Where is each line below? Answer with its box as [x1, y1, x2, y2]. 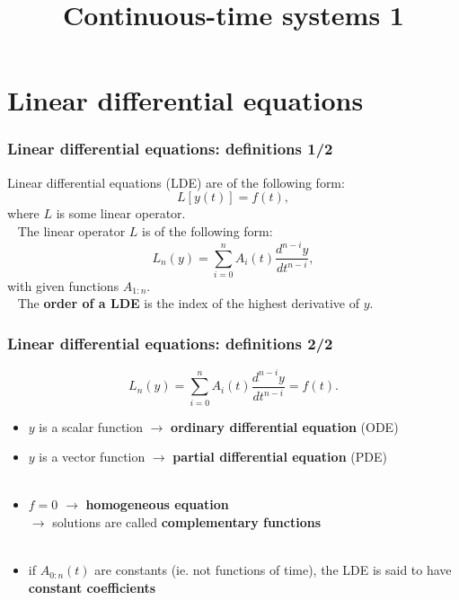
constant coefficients [28, 578, 156, 596]
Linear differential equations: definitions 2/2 [7, 331, 333, 354]
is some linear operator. [56, 204, 186, 223]
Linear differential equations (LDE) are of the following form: [7, 172, 345, 191]
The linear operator [17, 221, 126, 240]
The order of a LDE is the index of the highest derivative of [17, 294, 360, 313]
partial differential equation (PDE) [172, 447, 387, 466]
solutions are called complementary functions [52, 512, 322, 531]
